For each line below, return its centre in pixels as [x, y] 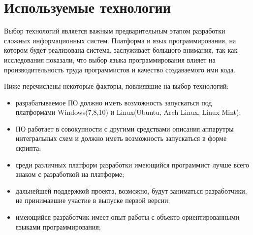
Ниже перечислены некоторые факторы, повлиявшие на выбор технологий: [116, 86]
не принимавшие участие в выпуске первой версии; [93, 200]
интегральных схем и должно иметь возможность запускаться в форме [121, 138]
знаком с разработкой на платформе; [70, 174]
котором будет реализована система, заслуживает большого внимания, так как [121, 50]
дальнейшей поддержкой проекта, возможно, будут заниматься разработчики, [131, 190]
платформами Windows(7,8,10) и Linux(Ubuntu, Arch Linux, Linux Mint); [128, 112]
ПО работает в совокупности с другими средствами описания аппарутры [125, 128]
